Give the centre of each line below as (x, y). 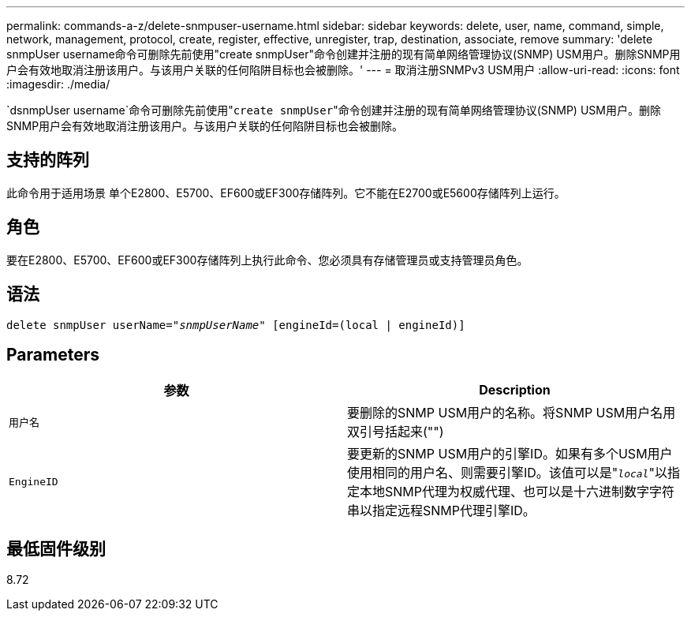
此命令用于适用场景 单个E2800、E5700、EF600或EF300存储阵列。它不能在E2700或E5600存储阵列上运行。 (286, 193)
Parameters (53, 354)
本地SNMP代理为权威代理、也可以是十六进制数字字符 (517, 492)
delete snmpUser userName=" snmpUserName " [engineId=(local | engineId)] (236, 325)
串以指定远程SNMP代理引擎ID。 (441, 511)
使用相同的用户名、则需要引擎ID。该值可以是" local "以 (507, 473)
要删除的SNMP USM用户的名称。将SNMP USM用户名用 (512, 413)
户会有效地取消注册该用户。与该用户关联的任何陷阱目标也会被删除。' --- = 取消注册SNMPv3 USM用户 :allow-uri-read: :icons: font (343, 70)
